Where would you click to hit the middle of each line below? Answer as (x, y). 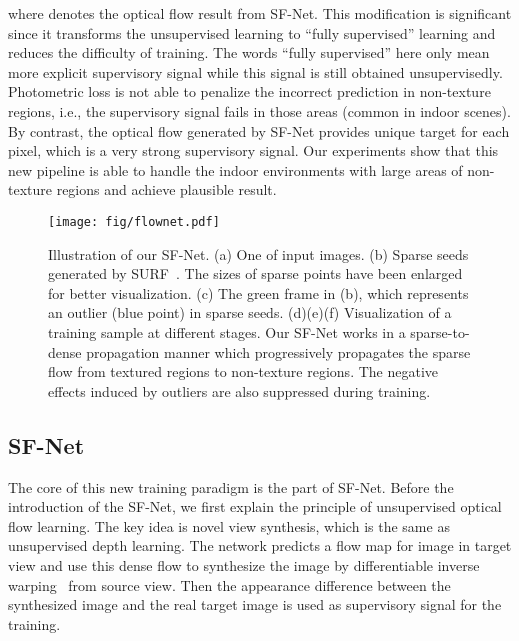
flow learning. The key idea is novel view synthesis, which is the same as (229, 525)
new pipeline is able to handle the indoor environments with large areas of (235, 169)
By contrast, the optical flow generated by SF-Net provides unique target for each (259, 130)
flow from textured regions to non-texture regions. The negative (243, 371)
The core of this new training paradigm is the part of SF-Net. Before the (231, 486)
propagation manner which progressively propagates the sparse (278, 351)
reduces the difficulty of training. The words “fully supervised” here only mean (249, 52)
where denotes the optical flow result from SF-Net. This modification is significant (260, 13)
